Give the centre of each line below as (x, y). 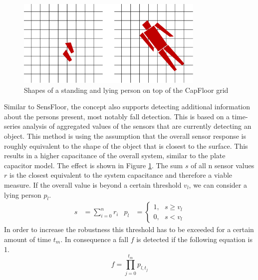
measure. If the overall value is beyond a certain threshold (93, 184)
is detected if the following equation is (194, 239)
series (12, 126)
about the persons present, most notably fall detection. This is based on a (117, 116)
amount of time (28, 239)
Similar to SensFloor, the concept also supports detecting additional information (127, 107)
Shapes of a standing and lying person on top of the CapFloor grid (126, 90)
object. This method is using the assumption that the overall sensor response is (125, 136)
